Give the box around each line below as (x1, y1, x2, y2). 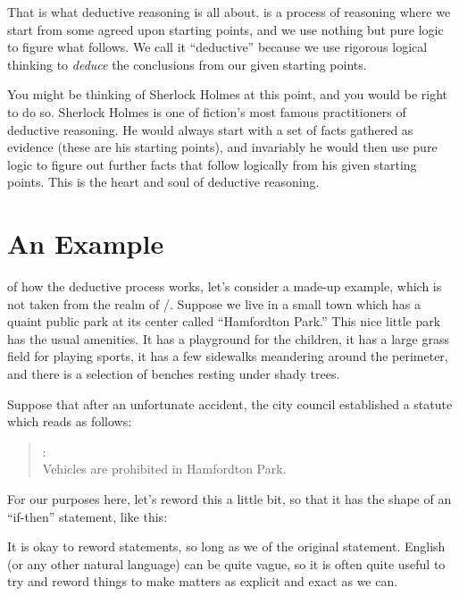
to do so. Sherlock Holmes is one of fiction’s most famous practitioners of (7, 102, 406, 121)
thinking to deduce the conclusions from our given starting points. (7, 55, 367, 73)
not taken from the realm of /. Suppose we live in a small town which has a (7, 294, 421, 313)
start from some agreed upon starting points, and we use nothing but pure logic (7, 20, 444, 38)
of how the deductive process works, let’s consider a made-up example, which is (7, 277, 442, 296)
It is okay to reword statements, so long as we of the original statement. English (7, 537, 446, 556)
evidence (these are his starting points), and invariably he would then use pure (7, 138, 438, 156)
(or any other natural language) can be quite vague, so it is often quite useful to (7, 554, 446, 573)
